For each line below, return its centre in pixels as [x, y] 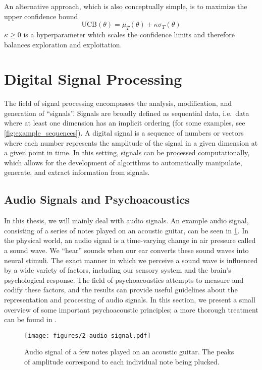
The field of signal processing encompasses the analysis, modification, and [118, 103]
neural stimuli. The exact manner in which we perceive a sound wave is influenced [131, 260]
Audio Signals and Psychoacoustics [97, 199]
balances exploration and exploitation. [63, 44]
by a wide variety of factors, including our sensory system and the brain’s [118, 270]
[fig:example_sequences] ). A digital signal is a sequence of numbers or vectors [124, 133]
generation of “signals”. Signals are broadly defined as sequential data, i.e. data [127, 113]
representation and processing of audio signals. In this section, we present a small [130, 299]
